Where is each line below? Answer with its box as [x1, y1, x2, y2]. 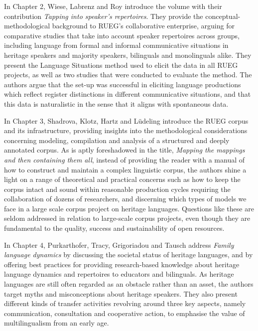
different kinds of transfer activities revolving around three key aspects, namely [4, 298, 246, 309]
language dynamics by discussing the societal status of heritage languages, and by [4, 249, 253, 260]
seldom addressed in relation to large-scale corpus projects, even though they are [4, 213, 251, 223]
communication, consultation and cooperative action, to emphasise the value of [4, 308, 245, 318]
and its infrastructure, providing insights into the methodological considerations [4, 125, 248, 136]
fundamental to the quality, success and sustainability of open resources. [4, 223, 225, 233]
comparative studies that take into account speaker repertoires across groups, [4, 30, 240, 40]
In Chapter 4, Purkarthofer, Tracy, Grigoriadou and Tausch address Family [4, 239, 234, 250]
